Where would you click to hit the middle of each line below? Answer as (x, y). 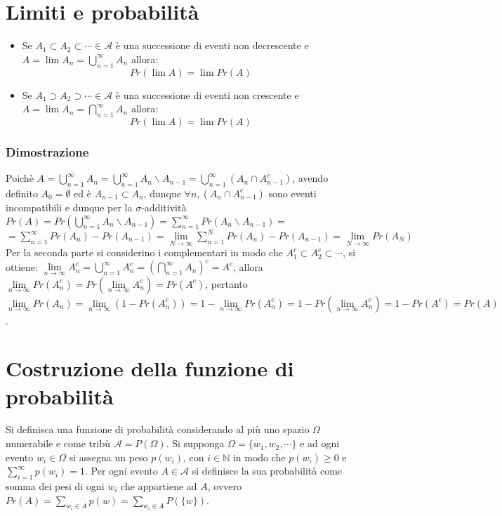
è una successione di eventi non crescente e (207, 94)
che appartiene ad (159, 486)
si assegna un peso (108, 457)
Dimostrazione (47, 151)
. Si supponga (195, 443)
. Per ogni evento (121, 471)
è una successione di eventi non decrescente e (212, 45)
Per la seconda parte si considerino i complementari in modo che (144, 252)
